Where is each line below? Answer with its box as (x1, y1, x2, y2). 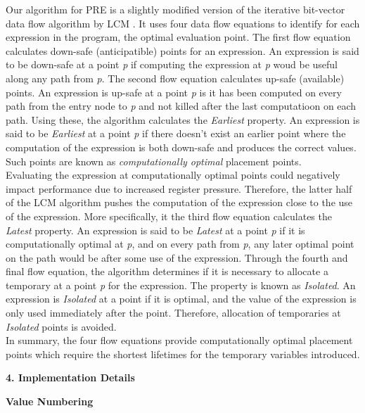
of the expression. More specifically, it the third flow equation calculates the (6, 208, 332, 223)
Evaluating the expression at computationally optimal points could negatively (6, 167, 340, 182)
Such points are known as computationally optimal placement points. (6, 153, 302, 168)
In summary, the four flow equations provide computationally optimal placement (6, 333, 353, 348)
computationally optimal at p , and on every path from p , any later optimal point (6, 236, 354, 251)
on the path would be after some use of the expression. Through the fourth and (6, 250, 348, 265)
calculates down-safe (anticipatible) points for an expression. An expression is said (6, 43, 359, 58)
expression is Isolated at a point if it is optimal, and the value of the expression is (6, 291, 357, 306)
